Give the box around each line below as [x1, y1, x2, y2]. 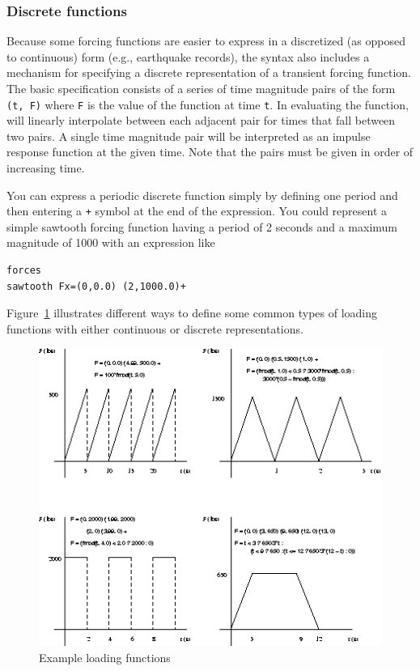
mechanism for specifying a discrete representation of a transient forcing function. [6, 64, 411, 81]
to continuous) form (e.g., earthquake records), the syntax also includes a [6, 48, 370, 65]
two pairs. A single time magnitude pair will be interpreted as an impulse [6, 127, 371, 144]
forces [6, 265, 41, 277]
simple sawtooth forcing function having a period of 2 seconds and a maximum [6, 218, 398, 235]
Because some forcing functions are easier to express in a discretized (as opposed [6, 32, 405, 49]
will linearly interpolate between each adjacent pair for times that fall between [6, 112, 396, 129]
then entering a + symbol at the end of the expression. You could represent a [6, 202, 388, 219]
